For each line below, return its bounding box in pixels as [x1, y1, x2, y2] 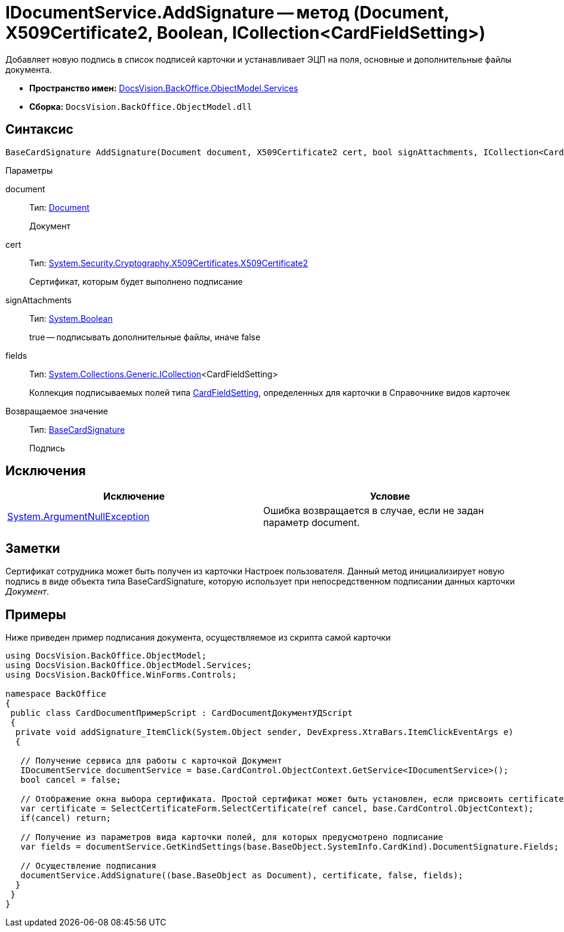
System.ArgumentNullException [7, 510, 150, 523]
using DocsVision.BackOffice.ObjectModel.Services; [5, 660, 252, 670]
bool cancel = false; [20, 775, 121, 785]
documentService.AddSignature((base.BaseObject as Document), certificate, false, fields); [20, 871, 464, 881]
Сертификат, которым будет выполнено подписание [29, 276, 243, 287]
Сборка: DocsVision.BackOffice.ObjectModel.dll [29, 101, 252, 112]
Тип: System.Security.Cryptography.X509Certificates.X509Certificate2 [29, 257, 309, 268]
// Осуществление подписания [20, 861, 156, 871]
